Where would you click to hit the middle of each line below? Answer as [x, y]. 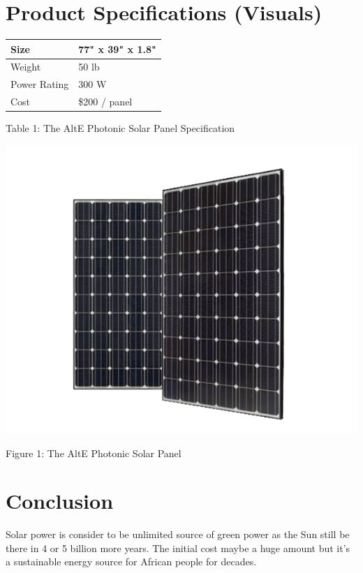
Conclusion [60, 501]
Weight [26, 67]
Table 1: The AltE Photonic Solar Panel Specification [120, 128]
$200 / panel [105, 102]
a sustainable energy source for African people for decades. [131, 561]
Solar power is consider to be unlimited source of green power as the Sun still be [178, 534]
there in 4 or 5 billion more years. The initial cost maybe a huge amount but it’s [178, 548]
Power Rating [40, 84]
